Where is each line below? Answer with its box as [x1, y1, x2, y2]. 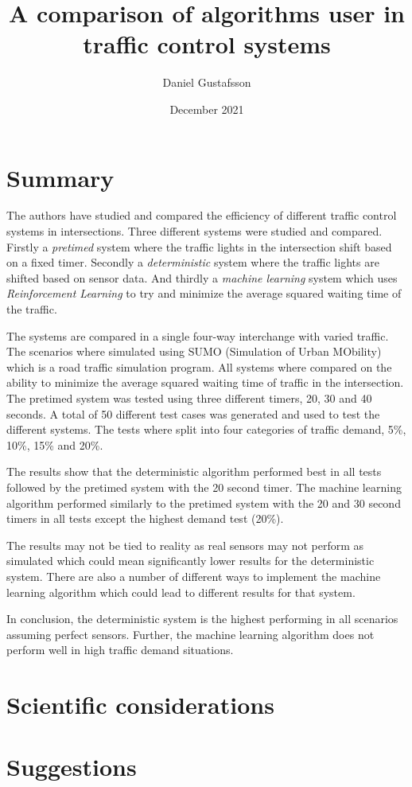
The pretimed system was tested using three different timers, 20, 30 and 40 [6, 389, 372, 406]
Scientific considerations [6, 688, 274, 721]
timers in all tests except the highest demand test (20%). [6, 510, 284, 527]
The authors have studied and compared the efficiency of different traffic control [6, 207, 397, 224]
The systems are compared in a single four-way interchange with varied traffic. [6, 327, 389, 344]
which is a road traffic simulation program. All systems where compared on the [6, 358, 392, 375]
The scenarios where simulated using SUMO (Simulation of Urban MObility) [6, 343, 382, 360]
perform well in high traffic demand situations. [6, 641, 234, 658]
